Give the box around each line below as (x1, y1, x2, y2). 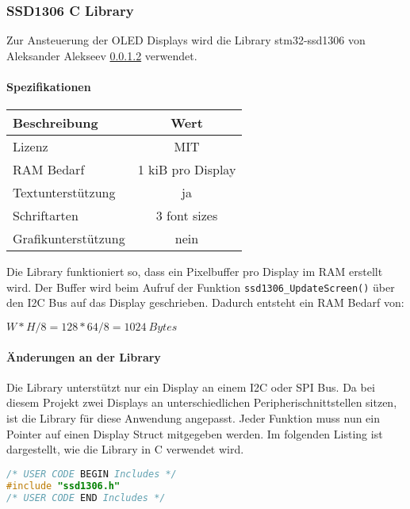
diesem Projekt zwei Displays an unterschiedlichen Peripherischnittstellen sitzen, (6, 394, 397, 411)
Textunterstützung (13, 183, 116, 202)
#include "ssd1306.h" (6, 480, 121, 492)
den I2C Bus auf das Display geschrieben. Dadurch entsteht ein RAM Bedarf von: (6, 294, 404, 311)
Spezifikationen (6, 78, 91, 94)
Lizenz (13, 137, 48, 156)
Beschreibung (13, 113, 98, 132)
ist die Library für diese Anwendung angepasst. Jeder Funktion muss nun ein (6, 410, 381, 427)
